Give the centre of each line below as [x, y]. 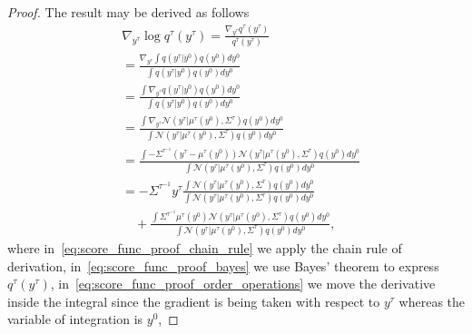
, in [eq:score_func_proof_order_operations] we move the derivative [243, 284]
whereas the [432, 301]
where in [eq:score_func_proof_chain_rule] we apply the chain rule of [205, 248]
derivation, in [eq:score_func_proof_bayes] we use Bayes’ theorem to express [223, 265]
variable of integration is [75, 319]
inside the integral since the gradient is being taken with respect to [194, 301]
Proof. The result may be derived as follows [128, 12]
